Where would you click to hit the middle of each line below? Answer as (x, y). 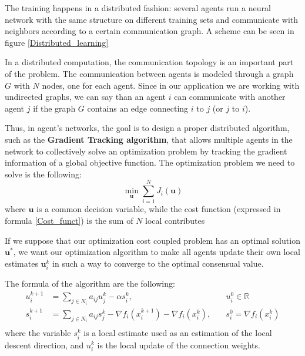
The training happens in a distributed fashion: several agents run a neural (138, 8)
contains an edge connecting (138, 108)
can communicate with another (230, 97)
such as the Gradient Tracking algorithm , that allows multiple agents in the (149, 139)
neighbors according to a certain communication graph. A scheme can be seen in (150, 31)
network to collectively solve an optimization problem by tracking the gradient (146, 151)
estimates (21, 263)
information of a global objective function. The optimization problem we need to (150, 162)
